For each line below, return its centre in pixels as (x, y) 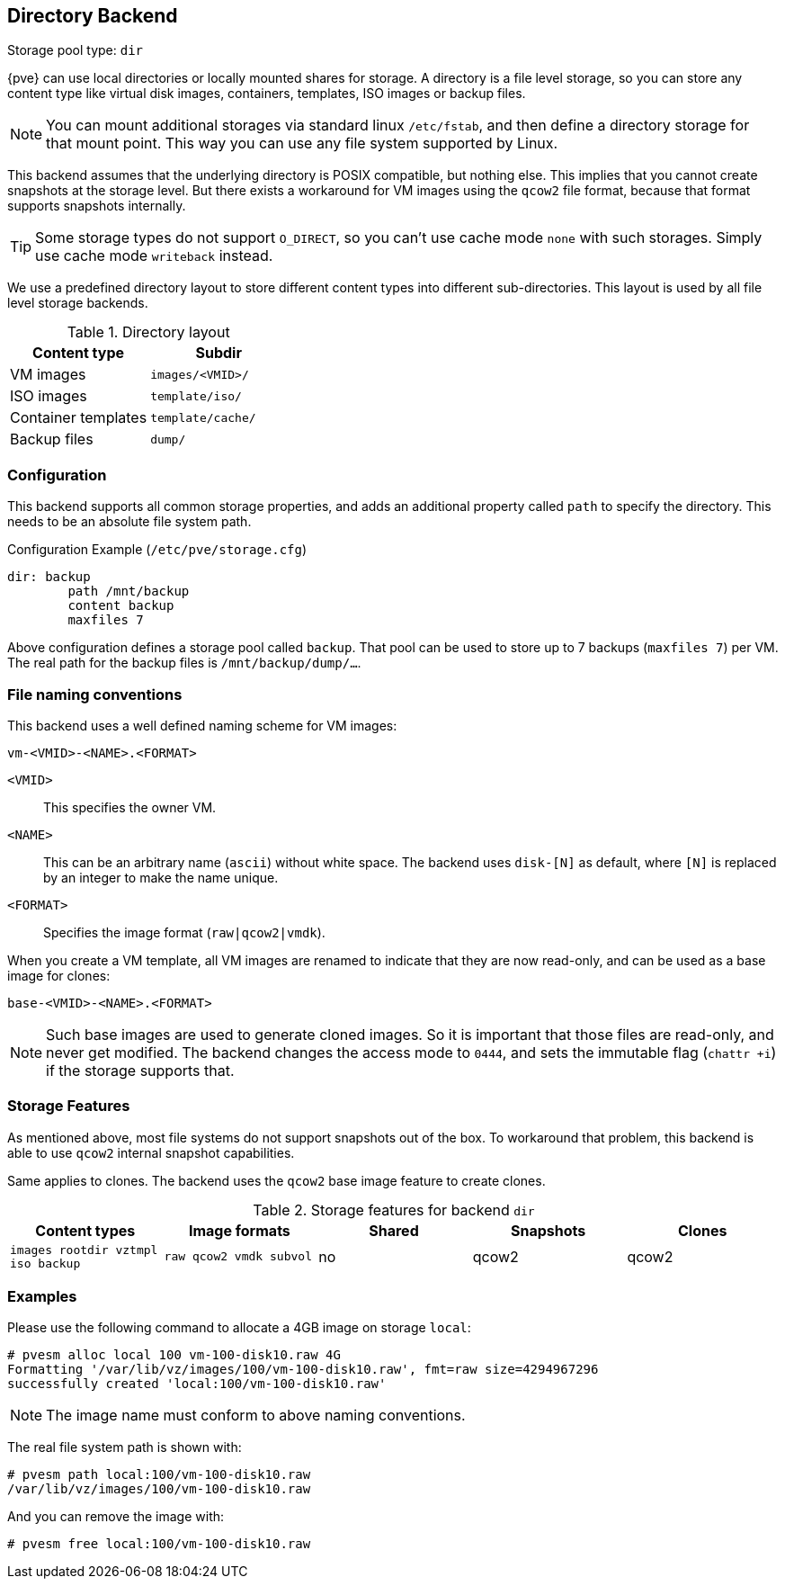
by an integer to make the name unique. (161, 877)
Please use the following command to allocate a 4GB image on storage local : (239, 1328)
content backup (121, 606)
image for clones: (59, 975)
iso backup (45, 1263)
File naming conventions (95, 694)
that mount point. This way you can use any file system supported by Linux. (302, 143)
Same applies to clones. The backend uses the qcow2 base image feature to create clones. (277, 1180)
